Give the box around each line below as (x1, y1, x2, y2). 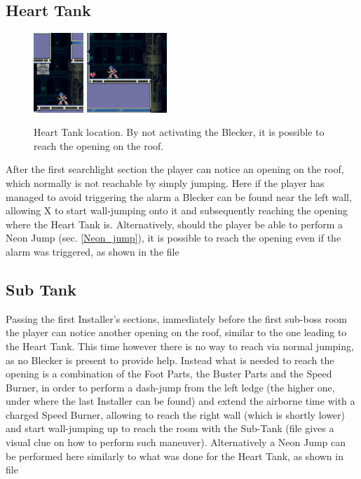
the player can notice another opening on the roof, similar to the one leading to (6, 325, 347, 340)
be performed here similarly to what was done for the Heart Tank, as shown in (6, 448, 343, 463)
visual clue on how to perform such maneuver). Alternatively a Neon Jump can (6, 435, 346, 450)
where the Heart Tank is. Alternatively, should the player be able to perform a (6, 216, 343, 231)
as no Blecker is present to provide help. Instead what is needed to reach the (6, 352, 334, 367)
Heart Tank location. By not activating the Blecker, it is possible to (34, 125, 325, 139)
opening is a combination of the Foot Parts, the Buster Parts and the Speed (6, 366, 332, 381)
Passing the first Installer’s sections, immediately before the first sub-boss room (6, 311, 347, 326)
